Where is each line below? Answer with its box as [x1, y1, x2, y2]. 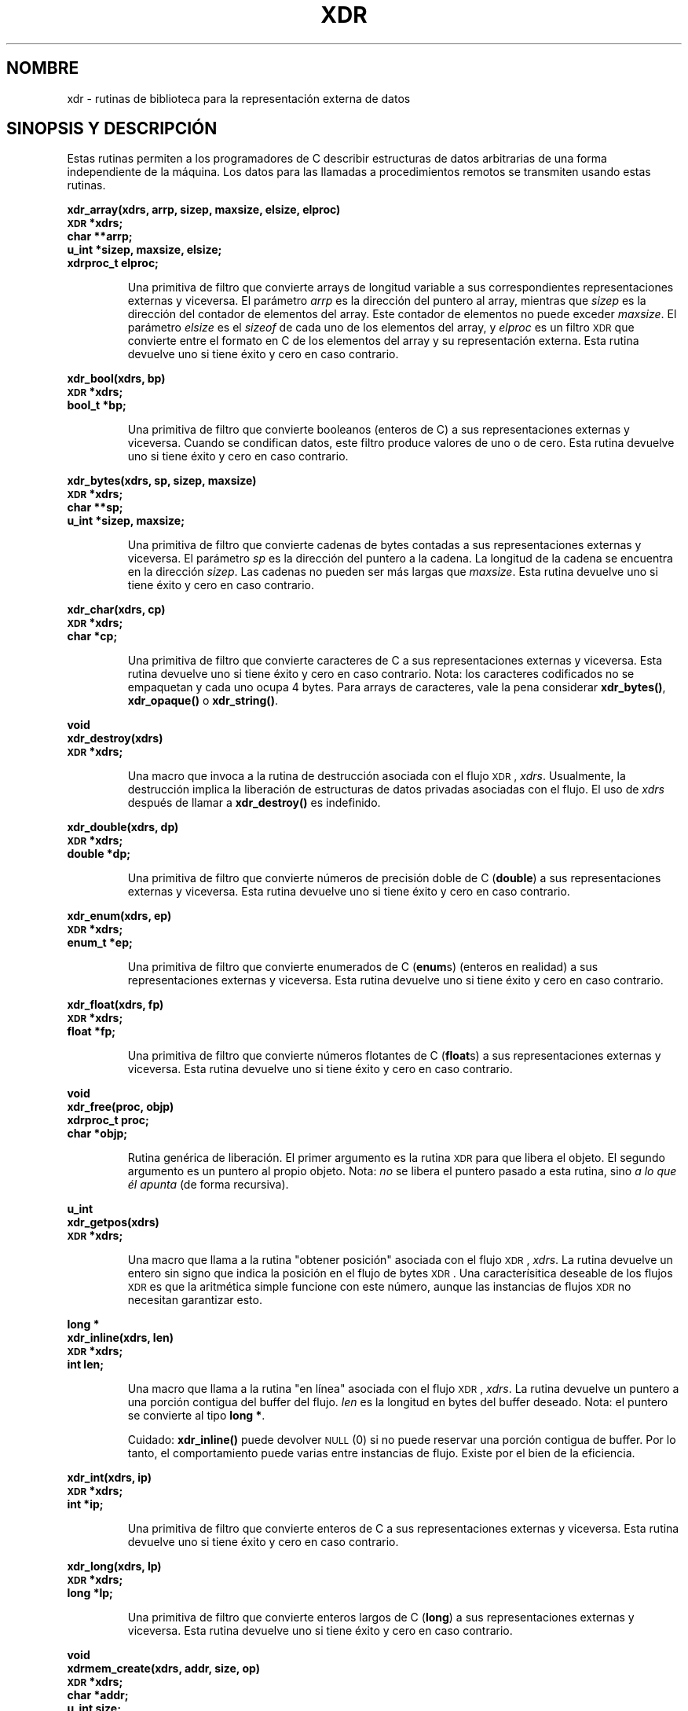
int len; [67, 1357, 104, 1372]
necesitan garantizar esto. [127, 1293, 262, 1307]
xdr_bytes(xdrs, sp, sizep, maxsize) [67, 474, 257, 488]
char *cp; [67, 629, 118, 643]
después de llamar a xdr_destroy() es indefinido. [127, 796, 381, 810]
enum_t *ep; [67, 936, 133, 950]
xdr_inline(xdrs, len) [67, 1331, 174, 1345]
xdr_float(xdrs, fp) [67, 998, 164, 1012]
